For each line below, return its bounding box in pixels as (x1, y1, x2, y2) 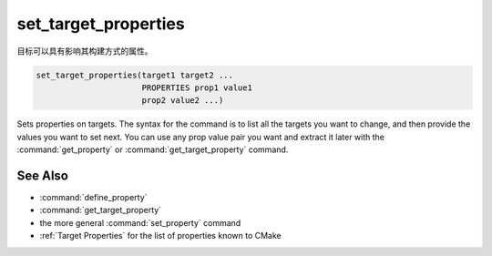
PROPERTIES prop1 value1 (141, 82, 252, 93)
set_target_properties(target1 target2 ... (36, 69, 234, 80)
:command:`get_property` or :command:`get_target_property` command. (16, 144, 289, 155)
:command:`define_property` (39, 191, 148, 202)
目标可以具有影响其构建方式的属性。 (16, 46, 153, 56)
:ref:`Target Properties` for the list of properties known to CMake (39, 230, 282, 241)
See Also (16, 168, 68, 183)
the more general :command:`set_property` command (39, 217, 241, 228)
